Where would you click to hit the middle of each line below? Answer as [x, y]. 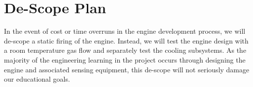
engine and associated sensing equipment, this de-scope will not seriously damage [127, 69]
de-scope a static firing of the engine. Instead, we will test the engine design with [126, 40]
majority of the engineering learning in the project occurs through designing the [125, 59]
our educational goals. [37, 79]
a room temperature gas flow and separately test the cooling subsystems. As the [125, 50]
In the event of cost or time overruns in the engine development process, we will [125, 31]
